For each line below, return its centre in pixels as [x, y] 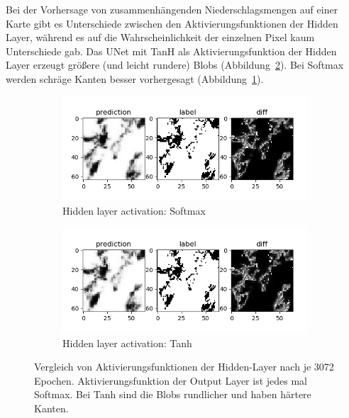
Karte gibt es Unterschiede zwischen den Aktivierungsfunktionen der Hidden [172, 23]
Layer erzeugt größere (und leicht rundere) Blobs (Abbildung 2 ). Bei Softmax [175, 65]
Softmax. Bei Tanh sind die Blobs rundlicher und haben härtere [173, 394]
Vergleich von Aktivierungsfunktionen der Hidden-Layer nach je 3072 [184, 367]
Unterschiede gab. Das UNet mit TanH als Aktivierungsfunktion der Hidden [171, 51]
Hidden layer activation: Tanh [127, 343]
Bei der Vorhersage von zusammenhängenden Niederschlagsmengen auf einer [172, 9]
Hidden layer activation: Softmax [134, 211]
